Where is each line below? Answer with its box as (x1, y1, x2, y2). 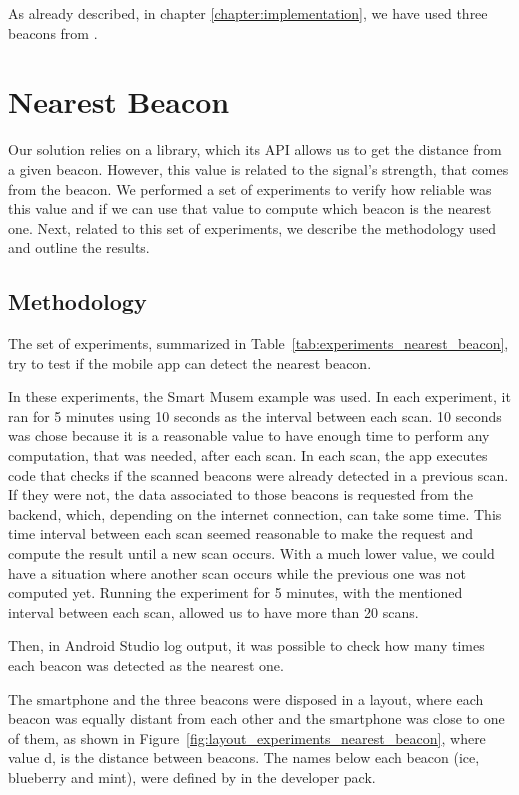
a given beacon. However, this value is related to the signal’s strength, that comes (8, 158, 509, 179)
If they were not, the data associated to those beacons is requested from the (8, 484, 473, 505)
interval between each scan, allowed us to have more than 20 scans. (8, 601, 419, 622)
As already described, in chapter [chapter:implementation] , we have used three (8, 3, 488, 23)
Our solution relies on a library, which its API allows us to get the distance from (8, 139, 502, 160)
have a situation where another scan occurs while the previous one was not (8, 562, 466, 583)
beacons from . (8, 22, 98, 43)
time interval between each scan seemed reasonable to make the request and (8, 523, 474, 544)
